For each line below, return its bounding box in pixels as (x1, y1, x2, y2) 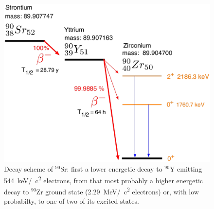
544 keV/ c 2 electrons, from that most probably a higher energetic (4, 174, 203, 185)
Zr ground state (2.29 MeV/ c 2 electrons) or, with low (36, 185, 199, 196)
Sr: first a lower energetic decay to (60, 164, 162, 174)
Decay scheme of (4, 164, 53, 174)
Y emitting (169, 164, 202, 174)
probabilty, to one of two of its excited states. (4, 196, 139, 206)
